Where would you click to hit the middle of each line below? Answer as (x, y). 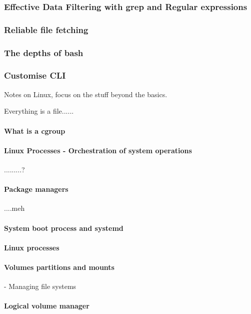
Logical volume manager (47, 306)
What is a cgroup (35, 130)
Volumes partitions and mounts (59, 267)
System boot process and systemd (64, 228)
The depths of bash (44, 52)
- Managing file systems (40, 286)
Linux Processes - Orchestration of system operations (98, 150)
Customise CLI (35, 75)
